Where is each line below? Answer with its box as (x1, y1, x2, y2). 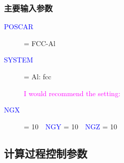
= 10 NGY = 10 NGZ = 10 (24, 121, 118, 131)
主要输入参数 (4, 1, 53, 14)
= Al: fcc (24, 71, 52, 81)
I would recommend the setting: (24, 88, 121, 98)
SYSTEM (4, 54, 33, 65)
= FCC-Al (24, 38, 56, 48)
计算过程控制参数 (4, 145, 87, 161)
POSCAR (4, 21, 34, 32)
